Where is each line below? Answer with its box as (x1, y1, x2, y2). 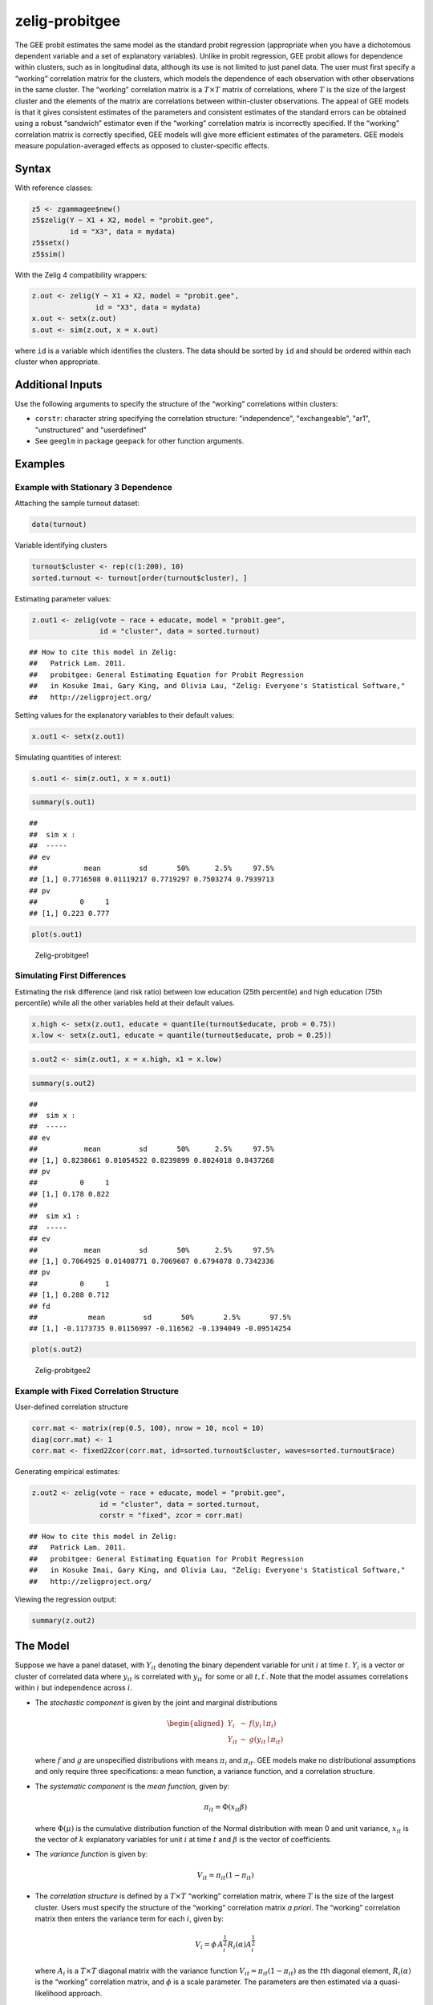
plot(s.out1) (31, 930, 83, 938)
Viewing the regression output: (14, 1594, 117, 1604)
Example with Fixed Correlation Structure (14, 1386, 180, 1397)
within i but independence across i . (14, 1683, 132, 1692)
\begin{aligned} (167, 1719, 225, 1728)
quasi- (379, 1977, 401, 1987)
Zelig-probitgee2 (34, 1366, 91, 1375)
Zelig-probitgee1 (34, 950, 90, 960)
